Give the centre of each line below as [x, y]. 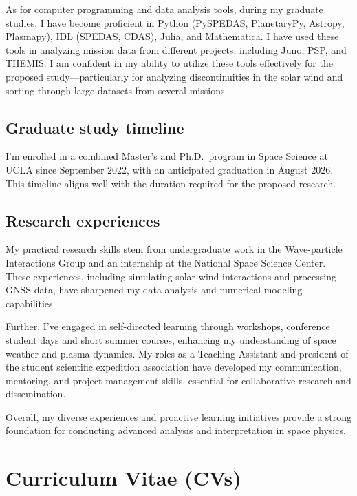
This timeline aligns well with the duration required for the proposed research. [171, 183]
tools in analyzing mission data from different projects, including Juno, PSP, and [176, 49]
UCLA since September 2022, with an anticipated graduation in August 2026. [170, 169]
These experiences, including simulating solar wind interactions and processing [171, 276]
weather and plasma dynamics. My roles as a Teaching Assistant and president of [177, 353]
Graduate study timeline [95, 127]
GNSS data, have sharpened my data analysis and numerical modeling [154, 290]
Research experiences [83, 220]
